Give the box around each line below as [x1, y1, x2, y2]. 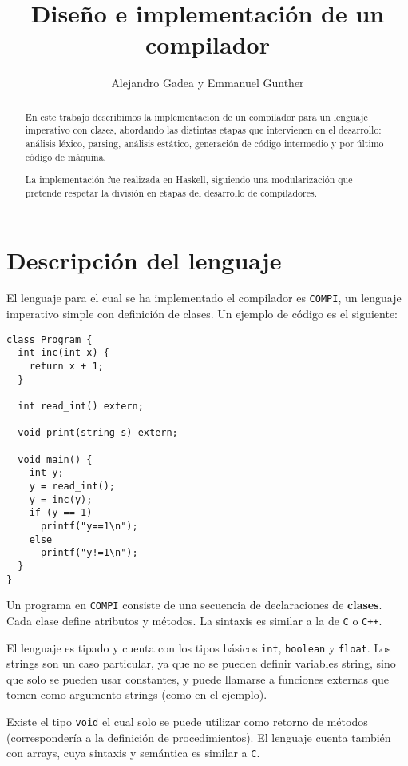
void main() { [18, 453, 93, 465]
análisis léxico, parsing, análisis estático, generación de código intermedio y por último [25, 137, 384, 150]
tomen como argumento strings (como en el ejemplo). [6, 686, 267, 703]
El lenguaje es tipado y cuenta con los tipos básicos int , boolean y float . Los [6, 639, 391, 656]
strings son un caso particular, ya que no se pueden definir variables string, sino [6, 655, 396, 672]
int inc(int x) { [18, 347, 109, 359]
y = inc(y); [29, 493, 93, 505]
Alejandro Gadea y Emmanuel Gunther [111, 74, 304, 91]
